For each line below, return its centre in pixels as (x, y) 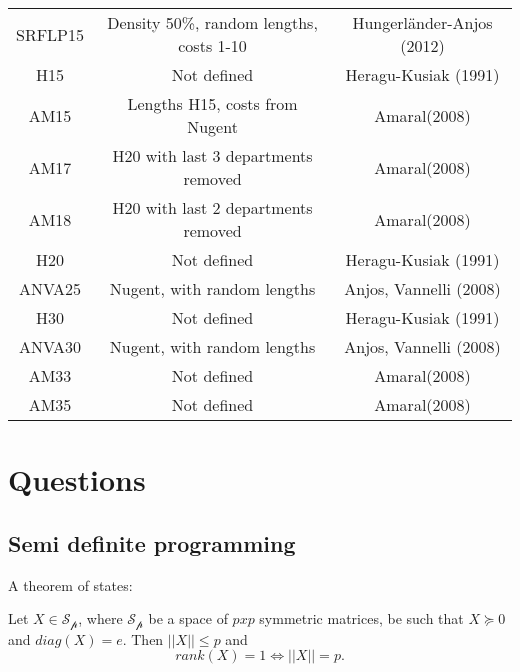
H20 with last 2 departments (212, 207)
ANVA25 (50, 288)
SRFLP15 (50, 34)
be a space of (188, 618)
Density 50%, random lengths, (212, 22)
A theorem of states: (70, 584)
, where (100, 618)
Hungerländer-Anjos (422, 22)
